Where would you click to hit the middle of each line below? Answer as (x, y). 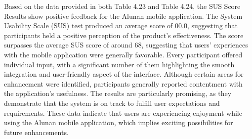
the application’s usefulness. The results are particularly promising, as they (118, 93)
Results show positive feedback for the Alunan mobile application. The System (123, 16)
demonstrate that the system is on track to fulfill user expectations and (112, 103)
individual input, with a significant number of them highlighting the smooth (119, 64)
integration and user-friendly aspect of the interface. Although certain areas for (124, 74)
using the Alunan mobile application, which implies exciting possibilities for (119, 122)
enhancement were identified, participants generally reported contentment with (123, 83)
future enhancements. (36, 132)
